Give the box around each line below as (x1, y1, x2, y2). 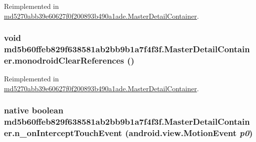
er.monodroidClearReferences (4, 54, 125, 66)
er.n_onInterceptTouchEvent (4, 127, 122, 139)
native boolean (4, 104, 64, 116)
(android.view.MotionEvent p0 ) (125, 127, 253, 139)
